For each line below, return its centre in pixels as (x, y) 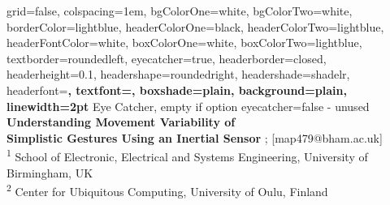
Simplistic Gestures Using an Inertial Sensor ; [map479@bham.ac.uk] (195, 137)
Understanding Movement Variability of (121, 122)
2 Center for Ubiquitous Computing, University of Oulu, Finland (167, 190)
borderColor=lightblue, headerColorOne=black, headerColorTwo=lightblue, (195, 26)
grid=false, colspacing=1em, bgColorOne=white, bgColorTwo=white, (180, 11)
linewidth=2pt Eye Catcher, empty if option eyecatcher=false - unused (188, 106)
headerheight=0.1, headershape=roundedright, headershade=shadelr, (178, 74)
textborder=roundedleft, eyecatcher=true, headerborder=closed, (167, 58)
